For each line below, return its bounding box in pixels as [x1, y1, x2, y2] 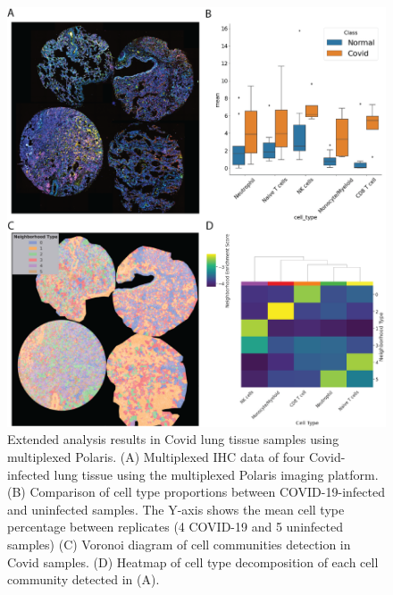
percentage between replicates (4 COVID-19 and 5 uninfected [7, 517, 343, 536]
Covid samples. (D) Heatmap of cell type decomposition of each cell [7, 552, 379, 571]
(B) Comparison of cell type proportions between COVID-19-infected [7, 482, 385, 501]
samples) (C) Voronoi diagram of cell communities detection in [7, 535, 351, 554]
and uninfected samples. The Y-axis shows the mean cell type [7, 499, 345, 518]
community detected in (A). [7, 570, 160, 589]
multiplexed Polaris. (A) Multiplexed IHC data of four [7, 448, 305, 466]
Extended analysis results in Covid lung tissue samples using [7, 430, 339, 448]
